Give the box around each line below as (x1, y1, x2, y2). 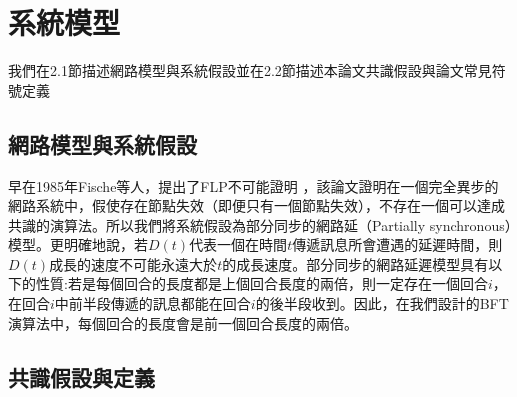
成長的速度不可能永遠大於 (49, 253, 218, 274)
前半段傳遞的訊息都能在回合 (68, 293, 251, 314)
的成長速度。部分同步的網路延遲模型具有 (222, 253, 489, 274)
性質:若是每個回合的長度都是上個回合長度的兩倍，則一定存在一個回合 (35, 273, 488, 294)
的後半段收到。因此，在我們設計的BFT (255, 293, 509, 314)
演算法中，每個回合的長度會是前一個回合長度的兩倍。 (8, 312, 358, 333)
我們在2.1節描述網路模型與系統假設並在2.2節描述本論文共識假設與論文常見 (8, 60, 492, 81)
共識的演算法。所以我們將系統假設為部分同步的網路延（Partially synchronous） (8, 214, 512, 235)
